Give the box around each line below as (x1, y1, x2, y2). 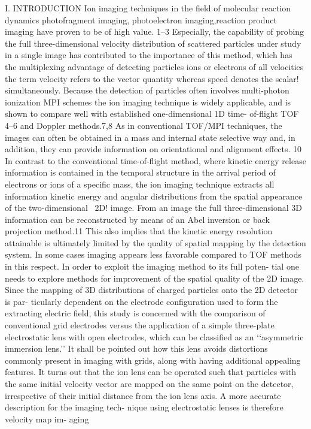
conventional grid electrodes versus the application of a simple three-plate (5, 319, 275, 331)
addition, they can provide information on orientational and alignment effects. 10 (5, 143, 302, 155)
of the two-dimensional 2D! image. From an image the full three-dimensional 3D (5, 201, 303, 214)
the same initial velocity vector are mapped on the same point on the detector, (5, 377, 294, 389)
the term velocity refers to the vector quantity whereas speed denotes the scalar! (5, 72, 299, 84)
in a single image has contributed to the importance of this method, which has (5, 49, 292, 61)
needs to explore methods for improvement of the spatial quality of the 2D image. (5, 271, 304, 284)
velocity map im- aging (5, 412, 89, 425)
